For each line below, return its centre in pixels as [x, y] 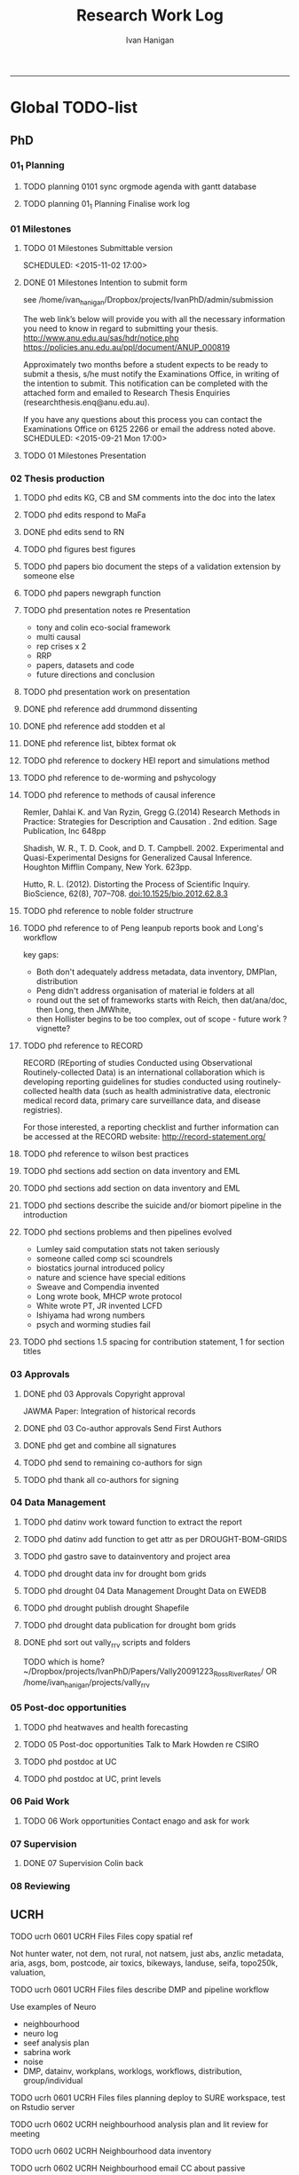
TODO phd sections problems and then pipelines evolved [127, 1232]
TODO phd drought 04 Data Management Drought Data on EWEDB [145, 1590]
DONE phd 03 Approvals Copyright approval [104, 1393]
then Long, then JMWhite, [83, 1010]
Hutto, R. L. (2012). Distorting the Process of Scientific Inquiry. [137, 885]
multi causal [58, 637]
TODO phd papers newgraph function [92, 593]
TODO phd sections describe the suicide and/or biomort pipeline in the [152, 1206]
